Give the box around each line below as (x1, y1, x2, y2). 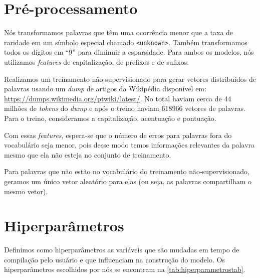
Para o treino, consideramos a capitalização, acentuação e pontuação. (4, 112, 216, 123)
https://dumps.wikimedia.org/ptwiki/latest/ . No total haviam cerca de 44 (4, 93, 231, 103)
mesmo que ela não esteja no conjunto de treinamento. (4, 149, 171, 160)
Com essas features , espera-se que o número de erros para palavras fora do (4, 129, 232, 140)
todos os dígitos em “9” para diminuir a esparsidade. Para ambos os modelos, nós (4, 47, 254, 57)
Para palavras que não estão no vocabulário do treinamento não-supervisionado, (4, 166, 249, 177)
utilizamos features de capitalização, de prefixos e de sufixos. (4, 56, 189, 67)
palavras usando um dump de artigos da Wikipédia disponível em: (4, 83, 206, 94)
